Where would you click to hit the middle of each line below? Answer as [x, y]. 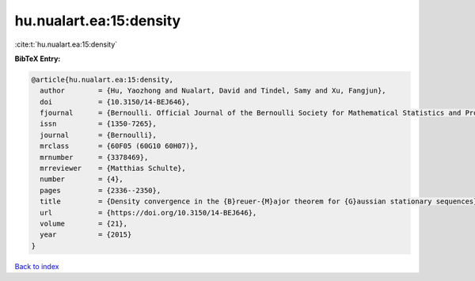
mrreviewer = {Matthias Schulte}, [113, 169]
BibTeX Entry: [38, 59]
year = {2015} [86, 235]
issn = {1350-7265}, [99, 124]
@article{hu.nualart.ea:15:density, [103, 80]
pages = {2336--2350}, [101, 190]
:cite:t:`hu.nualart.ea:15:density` [66, 44]
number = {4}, [82, 179]
